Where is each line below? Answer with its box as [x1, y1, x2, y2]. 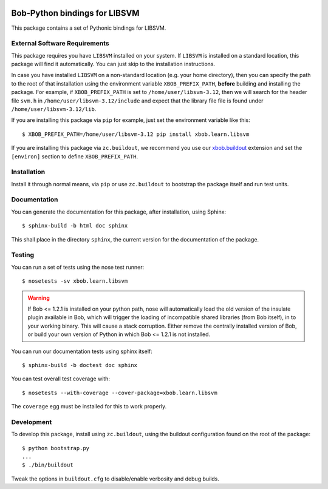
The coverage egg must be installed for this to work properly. [11, 403, 167, 410]
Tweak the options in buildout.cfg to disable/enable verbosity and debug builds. [11, 475, 220, 482]
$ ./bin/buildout [22, 462, 73, 468]
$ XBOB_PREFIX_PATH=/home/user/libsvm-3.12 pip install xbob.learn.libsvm [22, 130, 250, 138]
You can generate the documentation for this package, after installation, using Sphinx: [11, 208, 227, 215]
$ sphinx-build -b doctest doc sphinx [22, 362, 138, 368]
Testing [11, 251, 35, 259]
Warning [27, 294, 50, 302]
